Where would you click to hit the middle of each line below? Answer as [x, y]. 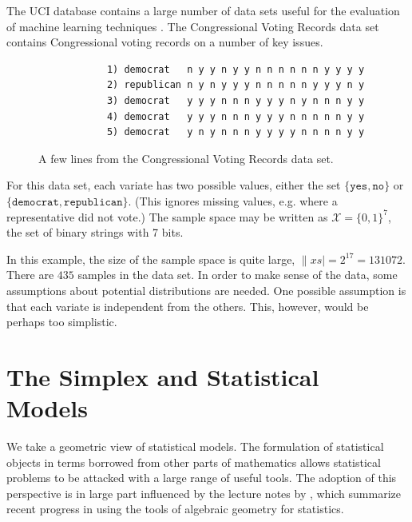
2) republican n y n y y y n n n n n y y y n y [236, 85]
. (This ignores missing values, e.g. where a [233, 200]
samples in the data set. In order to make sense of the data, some [238, 275]
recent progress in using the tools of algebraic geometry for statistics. [175, 509]
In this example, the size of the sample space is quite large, [151, 259]
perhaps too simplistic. [62, 322]
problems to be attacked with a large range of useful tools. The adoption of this [202, 478]
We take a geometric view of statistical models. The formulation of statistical [195, 446]
